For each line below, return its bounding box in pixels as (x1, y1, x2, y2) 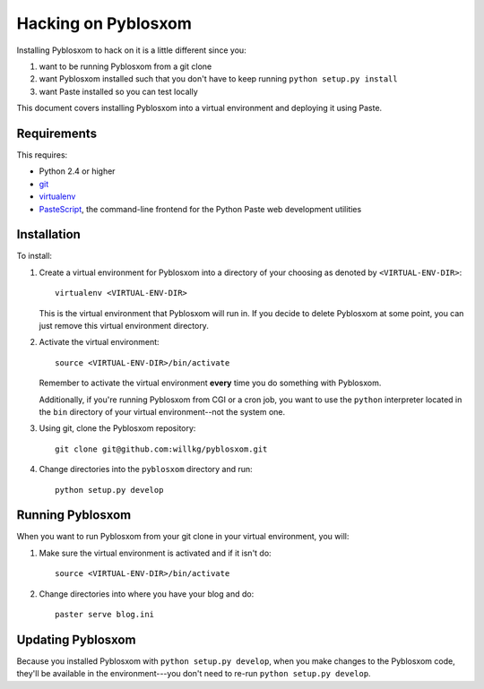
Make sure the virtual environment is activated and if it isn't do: (39, 547, 272, 558)
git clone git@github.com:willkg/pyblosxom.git (55, 444, 268, 454)
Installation (16, 227, 81, 242)
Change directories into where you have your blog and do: (39, 588, 255, 599)
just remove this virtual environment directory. (39, 321, 210, 332)
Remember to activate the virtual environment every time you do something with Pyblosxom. (39, 377, 382, 389)
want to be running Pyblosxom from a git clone (39, 61, 212, 72)
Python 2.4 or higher (39, 166, 116, 177)
